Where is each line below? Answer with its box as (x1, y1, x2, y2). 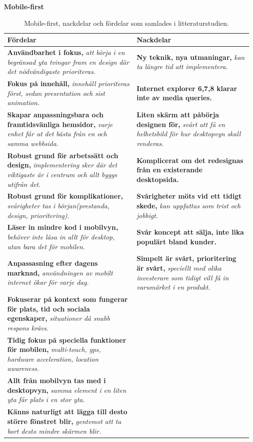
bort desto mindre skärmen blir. (7, 425, 101, 436)
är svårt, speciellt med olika (136, 263, 222, 273)
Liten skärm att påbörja (136, 110, 219, 120)
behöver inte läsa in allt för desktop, (7, 231, 115, 241)
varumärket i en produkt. (136, 282, 211, 292)
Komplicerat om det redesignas (136, 155, 243, 165)
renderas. (136, 138, 164, 148)
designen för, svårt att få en (136, 119, 225, 129)
